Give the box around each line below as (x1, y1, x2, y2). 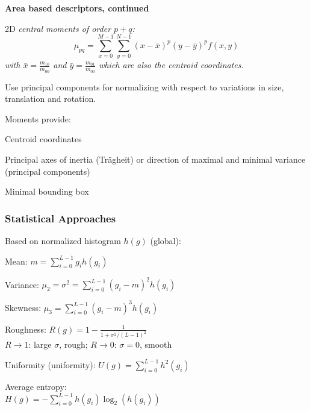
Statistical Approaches (5, 210, 116, 225)
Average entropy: (5, 380, 67, 392)
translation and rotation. (5, 92, 96, 105)
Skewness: (5, 301, 42, 313)
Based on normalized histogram (5, 234, 121, 246)
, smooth (139, 338, 172, 351)
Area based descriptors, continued (5, 2, 149, 14)
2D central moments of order (5, 22, 111, 34)
